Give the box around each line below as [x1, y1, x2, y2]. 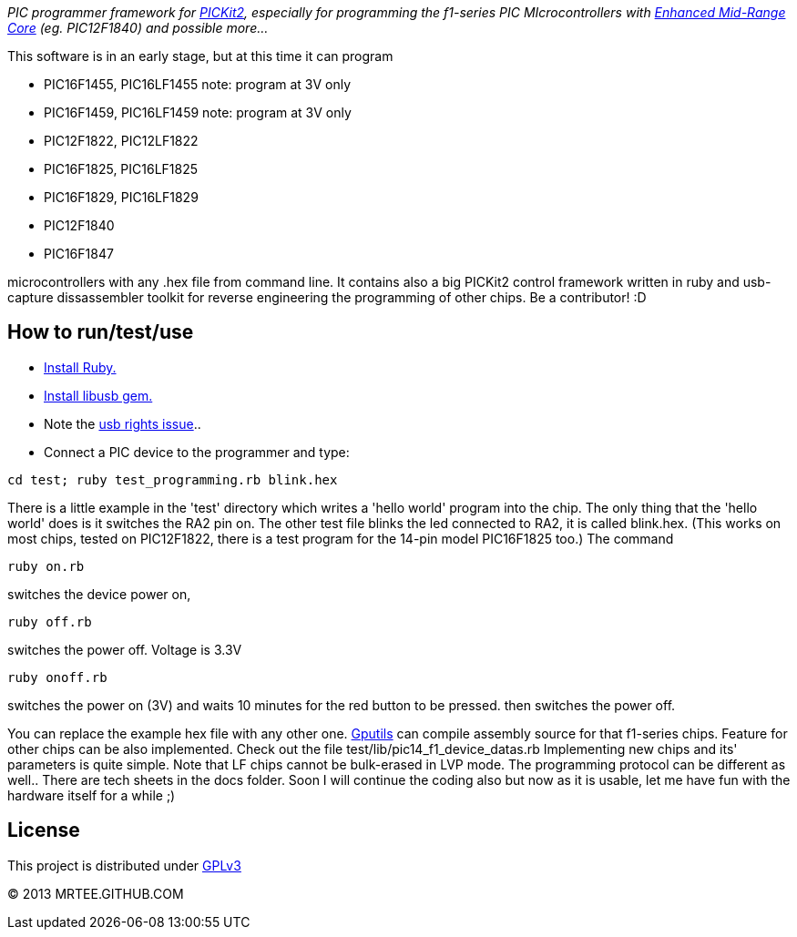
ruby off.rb [7, 614, 92, 629]
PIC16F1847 [44, 246, 114, 261]
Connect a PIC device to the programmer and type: [44, 443, 350, 460]
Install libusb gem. [44, 387, 153, 403]
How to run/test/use [7, 321, 194, 344]
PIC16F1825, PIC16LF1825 [44, 161, 199, 177]
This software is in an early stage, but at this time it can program [7, 48, 393, 64]
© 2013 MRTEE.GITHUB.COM [7, 885, 184, 901]
